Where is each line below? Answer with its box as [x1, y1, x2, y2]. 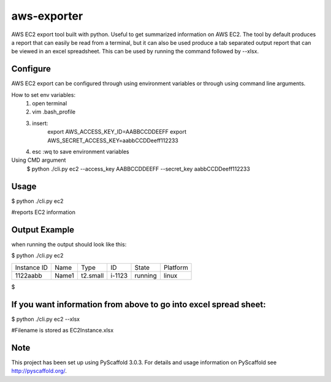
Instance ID [15, 263, 48, 272]
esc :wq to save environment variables [32, 148, 129, 155]
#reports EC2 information [11, 208, 76, 216]
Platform [163, 263, 188, 272]
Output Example [11, 224, 75, 235]
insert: [32, 120, 48, 127]
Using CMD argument [11, 156, 66, 164]
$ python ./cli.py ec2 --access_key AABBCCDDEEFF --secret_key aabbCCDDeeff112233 [26, 165, 251, 172]
